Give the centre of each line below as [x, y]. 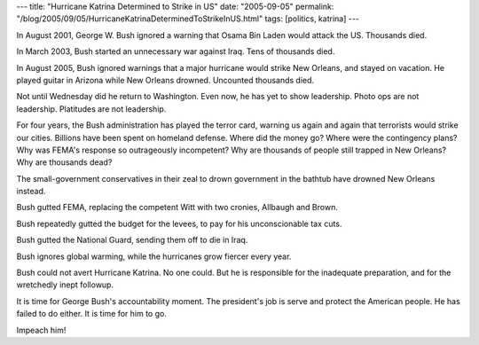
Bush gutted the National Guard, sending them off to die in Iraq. [132, 240]
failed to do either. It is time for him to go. [92, 314]
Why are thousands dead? [64, 162]
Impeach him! [41, 330]
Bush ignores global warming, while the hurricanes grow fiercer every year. [154, 256]
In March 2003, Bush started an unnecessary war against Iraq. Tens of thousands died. [176, 51]
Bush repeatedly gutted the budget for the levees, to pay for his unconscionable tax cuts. [179, 223]
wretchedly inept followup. [65, 285]
